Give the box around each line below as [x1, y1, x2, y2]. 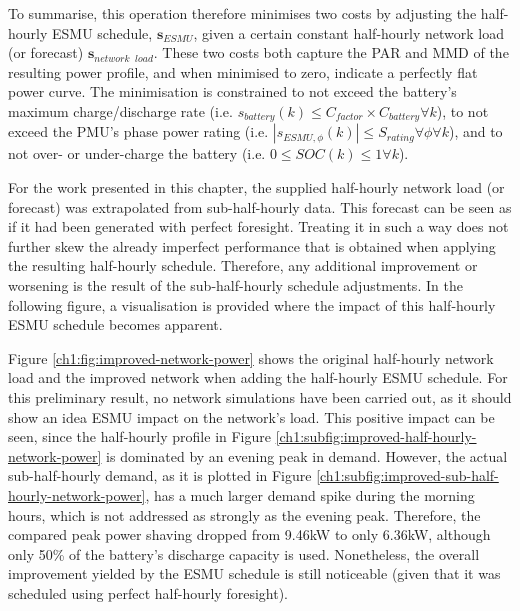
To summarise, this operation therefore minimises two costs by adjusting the [8, 3, 477, 23]
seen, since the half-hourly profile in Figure [8, 426, 271, 447]
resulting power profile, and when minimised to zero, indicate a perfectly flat [8, 61, 478, 82]
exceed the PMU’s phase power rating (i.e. [8, 121, 269, 142]
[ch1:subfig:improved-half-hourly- [275, 426, 477, 447]
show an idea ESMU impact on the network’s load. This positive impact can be [8, 406, 495, 427]
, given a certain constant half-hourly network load [193, 22, 505, 43]
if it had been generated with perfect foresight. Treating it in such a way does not [8, 216, 509, 237]
